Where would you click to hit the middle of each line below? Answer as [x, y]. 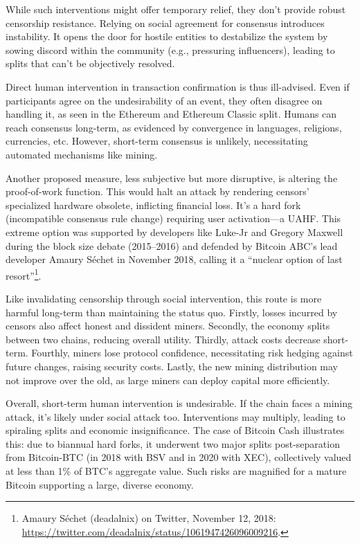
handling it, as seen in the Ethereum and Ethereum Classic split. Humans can [171, 114]
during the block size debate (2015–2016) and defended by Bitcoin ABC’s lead [172, 245]
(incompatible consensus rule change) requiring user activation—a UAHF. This [173, 218]
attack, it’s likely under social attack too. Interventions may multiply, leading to [175, 416]
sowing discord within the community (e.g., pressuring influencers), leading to [170, 49]
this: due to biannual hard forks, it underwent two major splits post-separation [173, 443]
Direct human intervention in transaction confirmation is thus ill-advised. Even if [178, 86]
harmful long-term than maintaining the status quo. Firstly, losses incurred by [172, 312]
